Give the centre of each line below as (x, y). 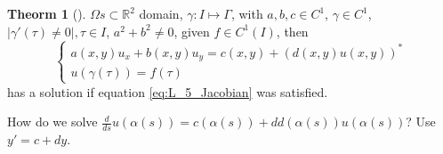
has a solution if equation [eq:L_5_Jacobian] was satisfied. (168, 91)
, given (192, 31)
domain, (161, 13)
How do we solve (52, 122)
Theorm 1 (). (47, 13)
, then (292, 31)
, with (247, 13)
